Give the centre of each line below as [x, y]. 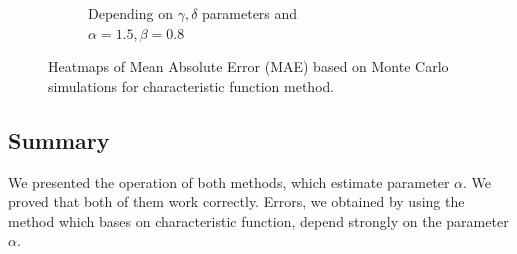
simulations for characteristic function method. [191, 85]
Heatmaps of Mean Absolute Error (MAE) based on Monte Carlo [248, 66]
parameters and [250, 13]
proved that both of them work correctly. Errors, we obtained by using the [236, 201]
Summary [59, 139]
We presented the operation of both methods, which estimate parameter [229, 181]
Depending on [130, 13]
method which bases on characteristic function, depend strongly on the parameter [258, 220]
